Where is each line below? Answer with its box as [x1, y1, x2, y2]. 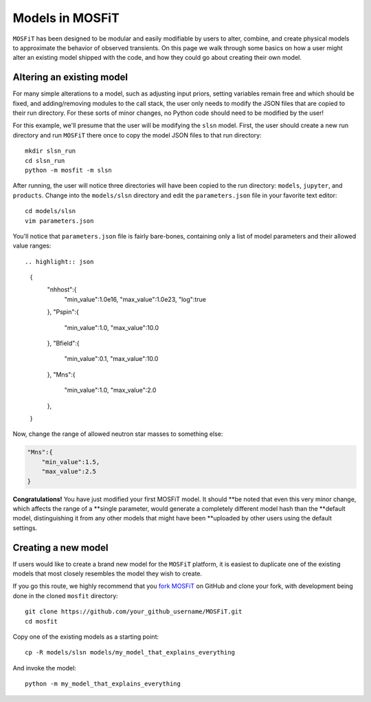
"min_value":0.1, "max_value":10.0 [64, 355, 159, 363]
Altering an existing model [12, 72, 128, 83]
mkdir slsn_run [25, 147, 76, 155]
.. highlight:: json [25, 258, 94, 265]
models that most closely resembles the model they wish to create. [12, 569, 203, 578]
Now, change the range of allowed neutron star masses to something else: [12, 430, 223, 438]
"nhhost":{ [47, 285, 77, 294]
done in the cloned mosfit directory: [12, 591, 118, 600]
